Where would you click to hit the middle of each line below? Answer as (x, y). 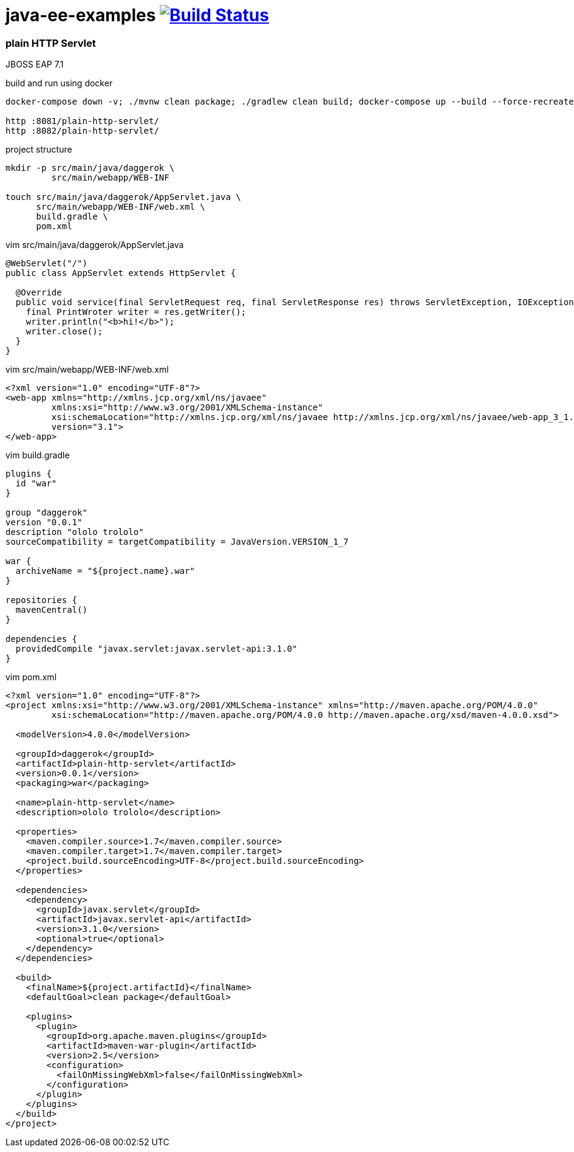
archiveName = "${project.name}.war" (105, 571)
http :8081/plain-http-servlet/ (82, 121)
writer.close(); (64, 332)
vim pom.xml (31, 677)
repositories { (42, 600)
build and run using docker (59, 83)
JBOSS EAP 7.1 (35, 64)
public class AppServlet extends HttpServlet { (121, 273)
